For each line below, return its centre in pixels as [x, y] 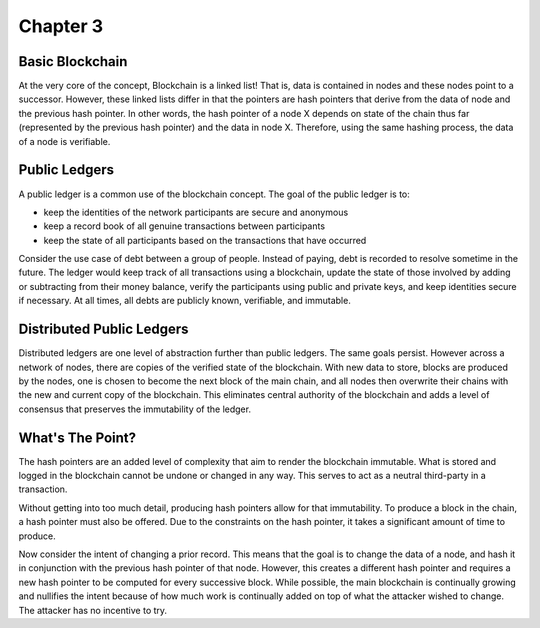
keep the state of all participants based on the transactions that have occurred [205, 240]
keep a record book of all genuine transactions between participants [184, 226]
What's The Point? [77, 437]
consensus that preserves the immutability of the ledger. [135, 409]
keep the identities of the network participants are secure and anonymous [196, 212]
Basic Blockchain [73, 61]
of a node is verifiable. [64, 141]
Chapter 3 [61, 26]
